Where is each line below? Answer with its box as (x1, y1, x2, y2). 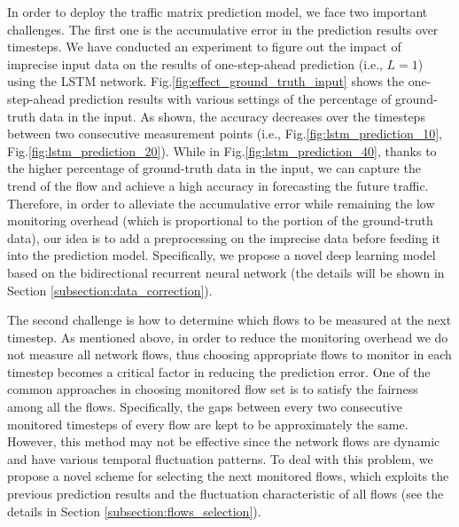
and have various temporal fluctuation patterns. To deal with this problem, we (7, 449, 433, 468)
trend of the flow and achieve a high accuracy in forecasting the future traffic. (7, 176, 429, 194)
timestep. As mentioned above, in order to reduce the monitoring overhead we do (7, 327, 448, 346)
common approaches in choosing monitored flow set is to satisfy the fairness (7, 380, 418, 398)
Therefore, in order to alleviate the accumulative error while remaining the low (7, 193, 435, 212)
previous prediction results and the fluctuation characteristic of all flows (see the (7, 484, 444, 503)
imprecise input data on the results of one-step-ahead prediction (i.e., (7, 54, 383, 73)
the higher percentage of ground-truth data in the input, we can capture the (7, 159, 421, 177)
